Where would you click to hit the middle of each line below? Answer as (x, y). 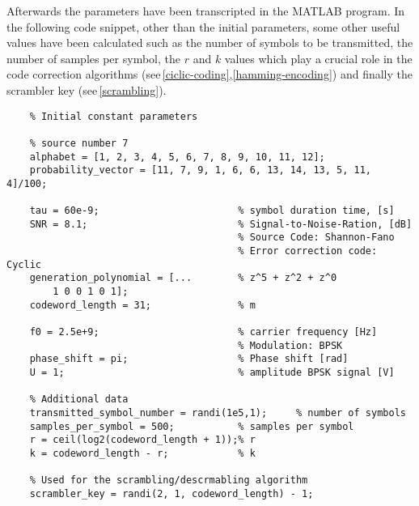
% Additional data (79, 400)
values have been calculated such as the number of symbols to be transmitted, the (210, 43)
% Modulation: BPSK (290, 345)
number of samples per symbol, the (93, 58)
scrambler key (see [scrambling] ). (87, 89)
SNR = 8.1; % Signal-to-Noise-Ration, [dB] (221, 224)
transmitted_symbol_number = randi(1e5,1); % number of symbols (218, 413)
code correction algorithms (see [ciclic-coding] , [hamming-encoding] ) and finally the (210, 74)
